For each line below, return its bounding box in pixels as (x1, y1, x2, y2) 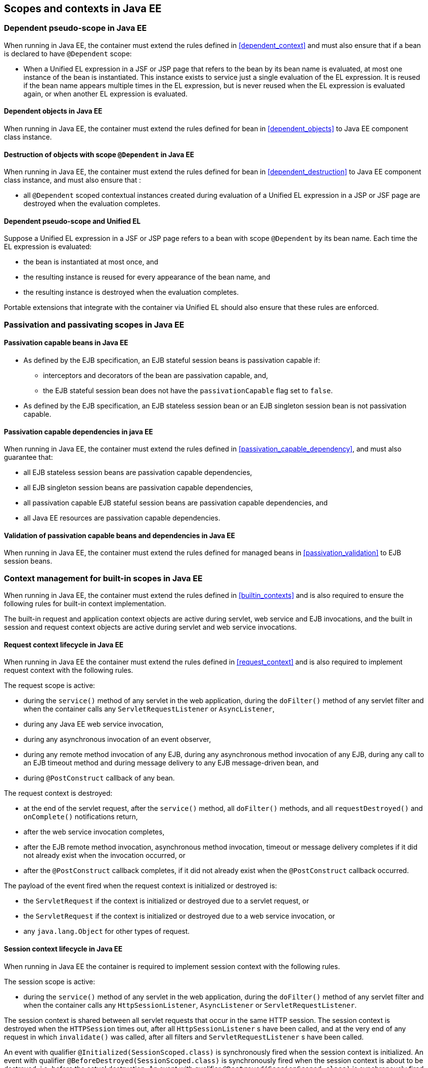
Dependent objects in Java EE (4, 107, 103, 116)
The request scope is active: (4, 681, 95, 690)
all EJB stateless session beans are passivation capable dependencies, (23, 468, 252, 477)
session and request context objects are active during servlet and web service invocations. (4, 623, 297, 632)
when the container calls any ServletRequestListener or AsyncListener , (23, 705, 275, 713)
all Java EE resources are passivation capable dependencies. (23, 514, 220, 522)
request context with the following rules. (4, 666, 133, 675)
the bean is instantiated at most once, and (23, 258, 158, 266)
